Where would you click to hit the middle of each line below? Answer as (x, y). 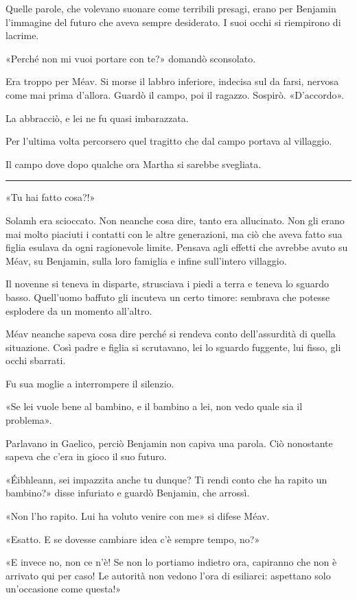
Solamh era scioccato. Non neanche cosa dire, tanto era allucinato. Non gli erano (175, 220)
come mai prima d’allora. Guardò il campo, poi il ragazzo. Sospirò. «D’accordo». (175, 94)
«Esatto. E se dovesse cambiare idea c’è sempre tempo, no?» (133, 539)
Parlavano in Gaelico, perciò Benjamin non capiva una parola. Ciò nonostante (169, 443)
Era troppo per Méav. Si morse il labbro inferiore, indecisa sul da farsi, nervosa (172, 81)
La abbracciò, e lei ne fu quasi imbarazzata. (97, 118)
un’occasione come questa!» (64, 589)
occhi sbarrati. (36, 360)
